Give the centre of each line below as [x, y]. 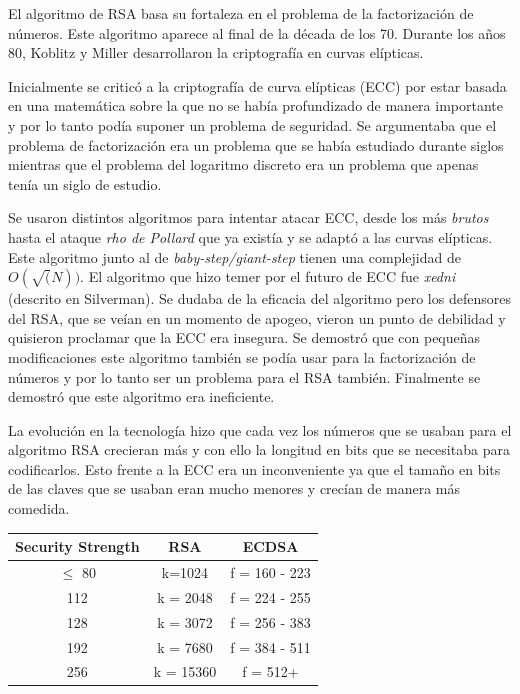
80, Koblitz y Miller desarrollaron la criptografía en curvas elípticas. [216, 52]
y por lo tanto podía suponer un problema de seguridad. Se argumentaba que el [252, 124]
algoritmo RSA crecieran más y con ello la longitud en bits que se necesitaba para [259, 449]
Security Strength [77, 546]
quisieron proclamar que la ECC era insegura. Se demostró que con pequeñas [244, 337]
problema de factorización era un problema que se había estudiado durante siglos [256, 144]
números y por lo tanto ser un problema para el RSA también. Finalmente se [244, 376]
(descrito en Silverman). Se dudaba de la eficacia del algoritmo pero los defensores [259, 298]
